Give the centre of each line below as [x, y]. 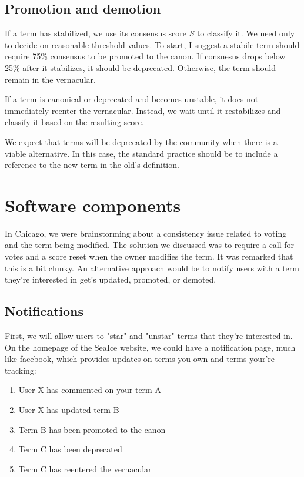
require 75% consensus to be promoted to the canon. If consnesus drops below [145, 56]
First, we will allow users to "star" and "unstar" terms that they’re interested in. [149, 336]
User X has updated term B [69, 409]
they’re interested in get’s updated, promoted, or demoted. [111, 279]
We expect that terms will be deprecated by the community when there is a [141, 141]
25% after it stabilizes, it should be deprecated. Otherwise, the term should [140, 67]
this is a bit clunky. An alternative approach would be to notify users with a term [152, 268]
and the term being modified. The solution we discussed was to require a [136, 245]
